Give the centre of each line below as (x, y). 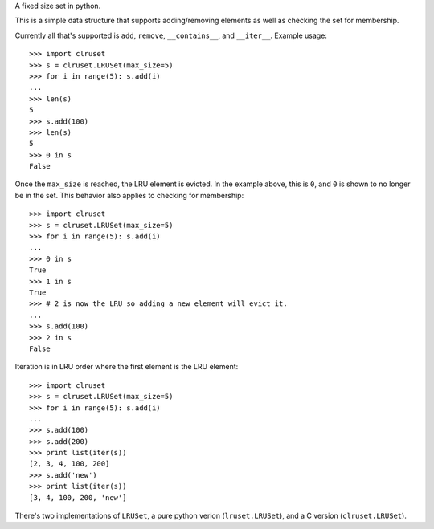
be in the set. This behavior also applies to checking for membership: (129, 195)
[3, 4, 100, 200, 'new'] (78, 497)
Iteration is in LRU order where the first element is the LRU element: (127, 367)
